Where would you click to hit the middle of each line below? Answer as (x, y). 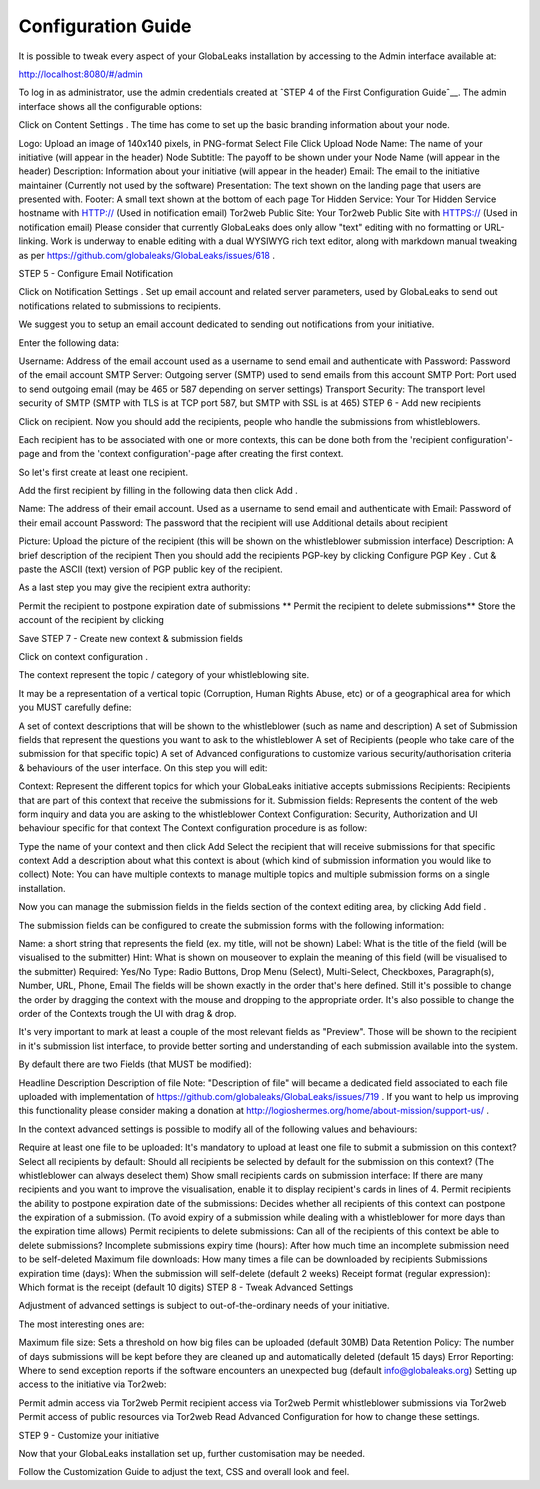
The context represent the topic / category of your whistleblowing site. (164, 675)
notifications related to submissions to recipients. (120, 306)
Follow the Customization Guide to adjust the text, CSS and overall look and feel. (184, 1472)
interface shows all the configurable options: (110, 106)
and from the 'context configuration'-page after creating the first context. (192, 454)
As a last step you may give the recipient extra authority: (134, 587)
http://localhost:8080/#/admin (81, 74)
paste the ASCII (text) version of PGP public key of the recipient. (151, 569)
